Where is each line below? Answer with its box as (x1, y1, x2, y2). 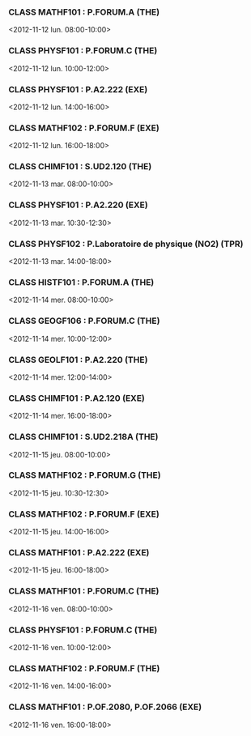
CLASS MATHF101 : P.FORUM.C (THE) (8, 585, 160, 597)
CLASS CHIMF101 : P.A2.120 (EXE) (8, 392, 146, 403)
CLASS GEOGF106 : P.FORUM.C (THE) (8, 315, 160, 326)
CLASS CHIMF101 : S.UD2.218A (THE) (8, 432, 159, 443)
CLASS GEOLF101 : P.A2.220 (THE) (8, 354, 148, 365)
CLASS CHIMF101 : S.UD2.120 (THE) (8, 161, 152, 172)
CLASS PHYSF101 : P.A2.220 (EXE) (8, 199, 148, 211)
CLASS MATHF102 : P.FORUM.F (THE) (8, 662, 160, 674)
